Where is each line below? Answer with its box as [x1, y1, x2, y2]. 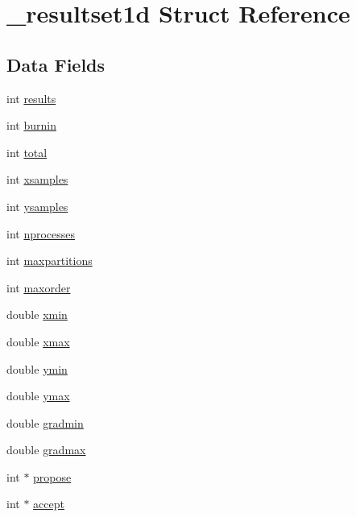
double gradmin [6, 414, 84, 431]
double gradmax [6, 441, 86, 458]
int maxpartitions [6, 252, 93, 269]
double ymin [6, 360, 68, 377]
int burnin [6, 117, 56, 134]
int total [6, 143, 48, 160]
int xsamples [6, 171, 68, 188]
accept [33, 495, 64, 512]
